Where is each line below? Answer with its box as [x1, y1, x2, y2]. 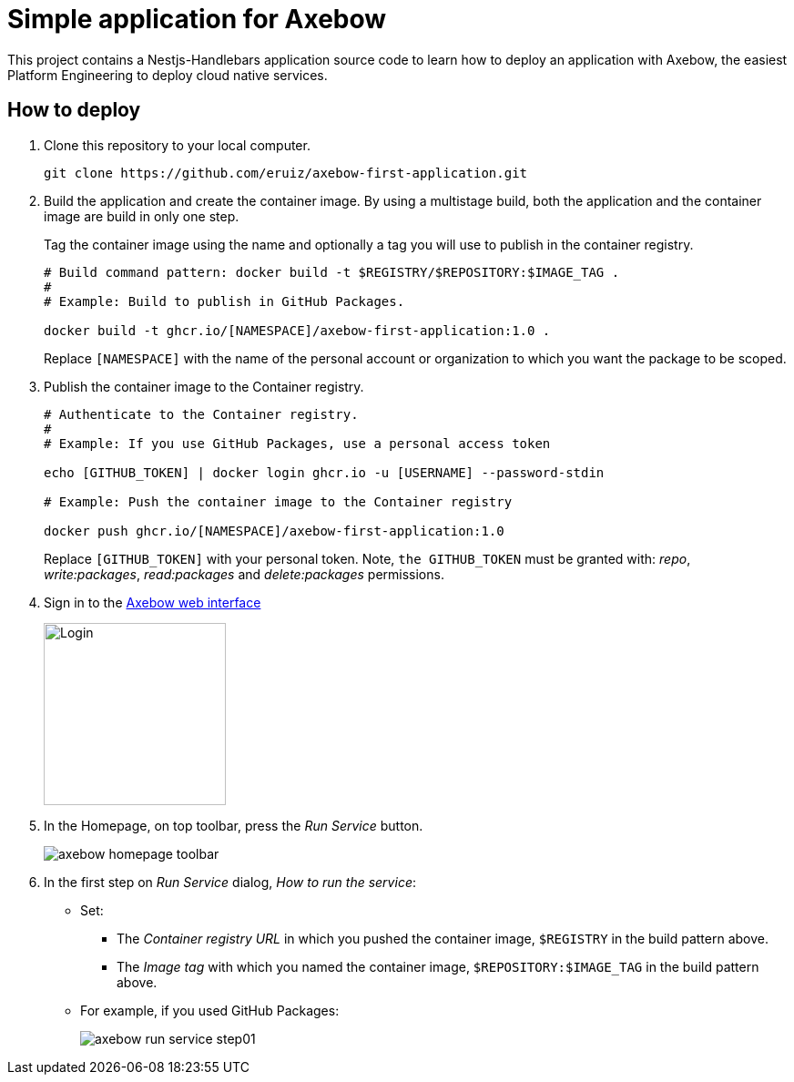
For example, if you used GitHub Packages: [80, 1002, 340, 1018]
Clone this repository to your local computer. [44, 137, 310, 153]
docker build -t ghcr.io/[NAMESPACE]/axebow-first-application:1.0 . [44, 322, 551, 338]
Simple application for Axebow [7, 4, 387, 35]
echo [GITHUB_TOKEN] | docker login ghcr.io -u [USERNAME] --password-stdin [44, 464, 605, 480]
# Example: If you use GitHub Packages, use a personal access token [44, 435, 551, 451]
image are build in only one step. [44, 208, 239, 224]
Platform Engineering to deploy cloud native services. [7, 66, 328, 83]
